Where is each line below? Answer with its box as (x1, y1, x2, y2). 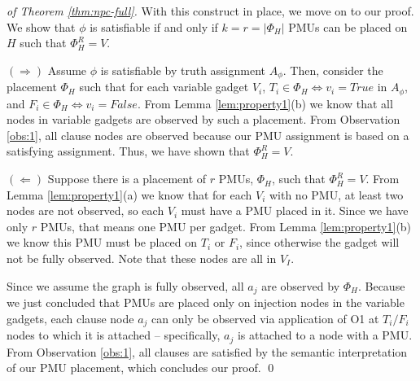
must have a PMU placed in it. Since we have (181, 202, 409, 219)
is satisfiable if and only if (90, 18, 218, 35)
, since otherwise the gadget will (239, 234, 400, 251)
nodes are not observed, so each (7, 202, 164, 219)
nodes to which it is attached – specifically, (7, 326, 221, 344)
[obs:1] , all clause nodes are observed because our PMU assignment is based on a (7, 126, 409, 143)
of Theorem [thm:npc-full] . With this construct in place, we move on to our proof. (7, 2, 414, 19)
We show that (7, 18, 76, 35)
